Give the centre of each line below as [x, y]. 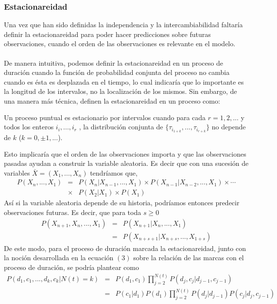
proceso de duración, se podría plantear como [71, 267]
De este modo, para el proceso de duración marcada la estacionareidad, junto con [125, 248]
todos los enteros [29, 127]
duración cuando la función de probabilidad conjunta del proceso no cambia [117, 72]
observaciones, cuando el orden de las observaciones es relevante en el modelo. [120, 44]
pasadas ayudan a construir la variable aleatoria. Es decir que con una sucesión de [126, 163]
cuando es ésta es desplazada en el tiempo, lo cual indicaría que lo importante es [124, 81]
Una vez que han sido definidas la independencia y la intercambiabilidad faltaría [123, 25]
